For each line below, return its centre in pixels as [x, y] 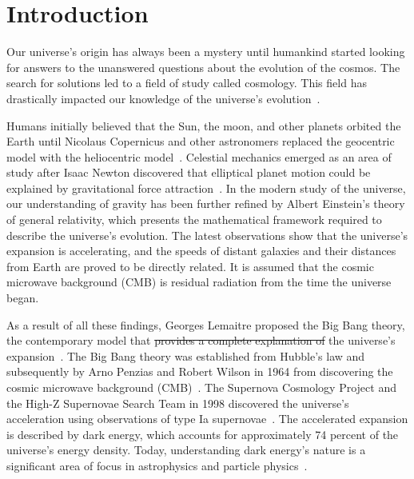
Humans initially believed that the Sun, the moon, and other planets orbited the [204, 125]
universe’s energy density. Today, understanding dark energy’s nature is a [186, 450]
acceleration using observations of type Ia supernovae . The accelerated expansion [207, 419]
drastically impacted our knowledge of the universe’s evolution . [163, 98]
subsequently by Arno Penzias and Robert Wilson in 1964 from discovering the [200, 371]
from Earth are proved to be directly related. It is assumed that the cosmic [190, 266]
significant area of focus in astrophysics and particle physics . [157, 465]
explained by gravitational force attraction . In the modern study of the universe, [206, 188]
